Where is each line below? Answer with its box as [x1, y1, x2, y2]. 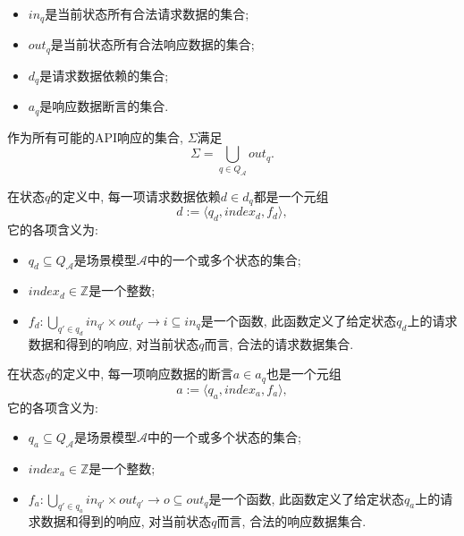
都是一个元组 [253, 186, 329, 205]
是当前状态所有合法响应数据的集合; [50, 35, 255, 54]
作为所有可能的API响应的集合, [7, 127, 183, 146]
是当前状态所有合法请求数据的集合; [45, 4, 249, 22]
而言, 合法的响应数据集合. [216, 512, 367, 531]
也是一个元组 [266, 364, 342, 383]
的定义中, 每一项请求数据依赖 [50, 186, 221, 205]
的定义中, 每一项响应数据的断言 [50, 364, 233, 383]
